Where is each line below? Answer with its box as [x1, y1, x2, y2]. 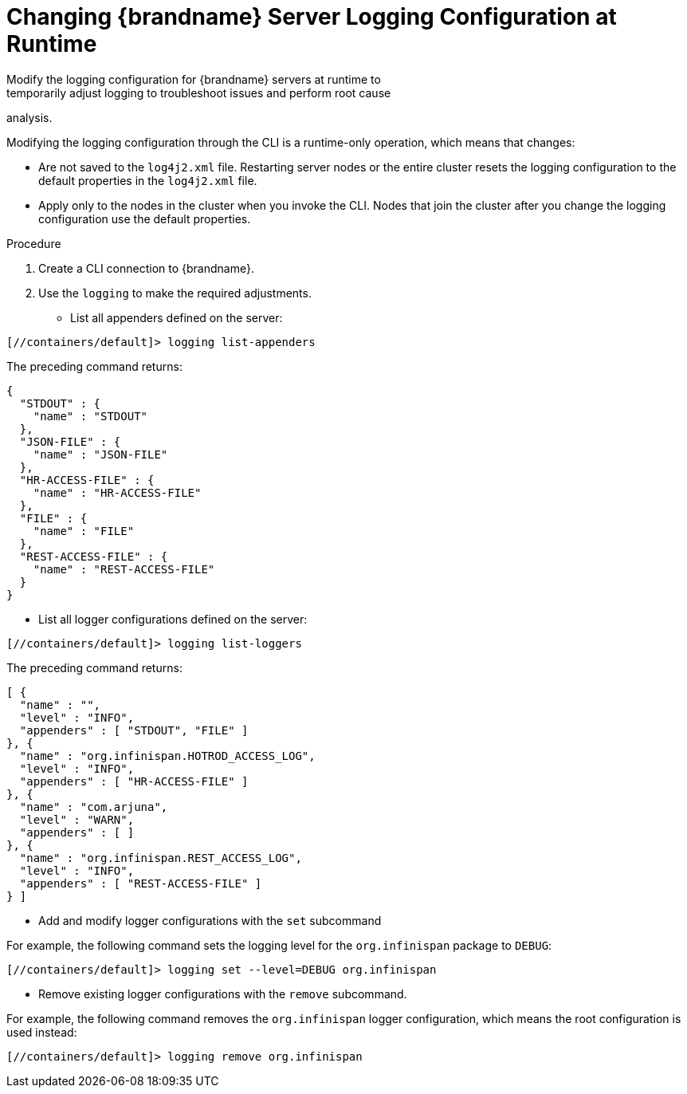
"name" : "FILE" [33, 524, 135, 537]
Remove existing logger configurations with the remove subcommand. [38, 986, 407, 1001]
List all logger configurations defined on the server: [38, 612, 308, 626]
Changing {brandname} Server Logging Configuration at [6, 3, 617, 30]
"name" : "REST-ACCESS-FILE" [33, 562, 215, 576]
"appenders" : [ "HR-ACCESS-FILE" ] [19, 774, 249, 788]
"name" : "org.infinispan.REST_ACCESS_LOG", [19, 851, 302, 864]
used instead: [6, 1025, 77, 1039]
